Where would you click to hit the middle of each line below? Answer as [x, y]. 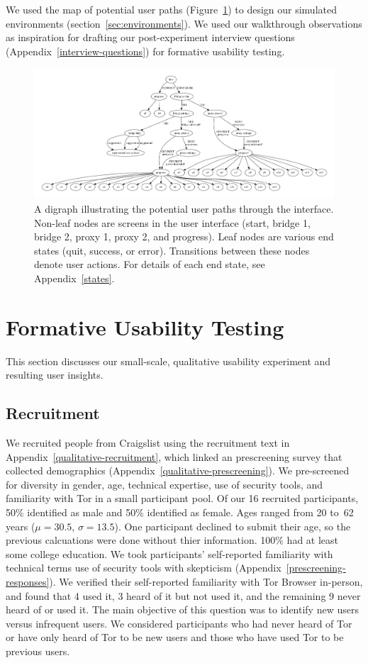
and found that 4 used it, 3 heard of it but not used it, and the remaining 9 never [183, 595]
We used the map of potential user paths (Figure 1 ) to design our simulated [171, 9]
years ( [21, 526]
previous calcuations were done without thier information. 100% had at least [172, 540]
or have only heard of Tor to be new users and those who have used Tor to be [175, 637]
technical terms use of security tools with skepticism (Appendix [144, 568]
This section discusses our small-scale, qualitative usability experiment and [168, 361]
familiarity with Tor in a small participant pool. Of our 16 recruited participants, [182, 498]
